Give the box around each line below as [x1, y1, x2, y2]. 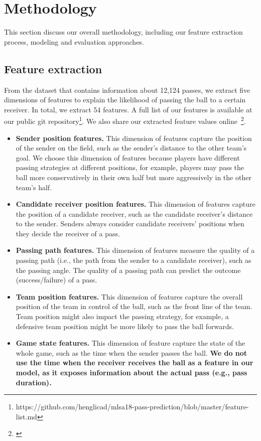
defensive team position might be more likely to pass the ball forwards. [16, 321, 234, 331]
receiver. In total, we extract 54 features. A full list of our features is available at [4, 104, 252, 114]
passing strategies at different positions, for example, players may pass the [16, 162, 244, 173]
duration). [16, 377, 52, 387]
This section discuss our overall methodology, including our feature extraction [4, 27, 243, 37]
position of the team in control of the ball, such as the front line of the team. [16, 301, 252, 312]
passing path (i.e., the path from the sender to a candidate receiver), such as [16, 255, 251, 265]
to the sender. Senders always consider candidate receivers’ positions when [16, 218, 244, 229]
